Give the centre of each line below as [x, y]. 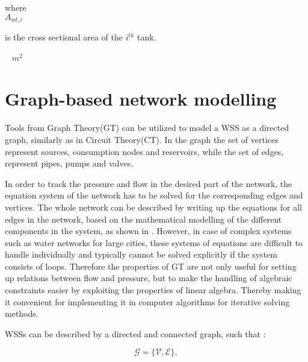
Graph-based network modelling [141, 99]
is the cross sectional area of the [64, 37]
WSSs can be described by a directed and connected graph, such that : [135, 333]
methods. [22, 313]
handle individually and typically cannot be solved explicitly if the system [141, 254]
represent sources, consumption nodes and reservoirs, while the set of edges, [144, 151]
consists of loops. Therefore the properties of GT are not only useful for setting [151, 266]
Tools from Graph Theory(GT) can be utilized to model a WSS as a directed [147, 128]
